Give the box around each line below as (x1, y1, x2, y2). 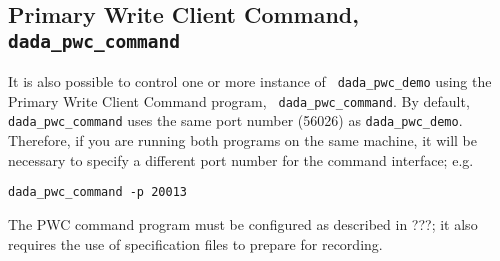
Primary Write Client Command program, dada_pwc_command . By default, (8, 90, 470, 111)
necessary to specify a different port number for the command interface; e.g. (8, 149, 474, 170)
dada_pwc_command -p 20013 (8, 185, 187, 200)
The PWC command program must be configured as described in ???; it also (8, 213, 478, 234)
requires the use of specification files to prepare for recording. (8, 233, 383, 254)
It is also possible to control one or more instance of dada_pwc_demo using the (8, 71, 492, 92)
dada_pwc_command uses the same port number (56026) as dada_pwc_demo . (8, 110, 463, 131)
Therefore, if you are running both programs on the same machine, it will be (8, 130, 478, 151)
